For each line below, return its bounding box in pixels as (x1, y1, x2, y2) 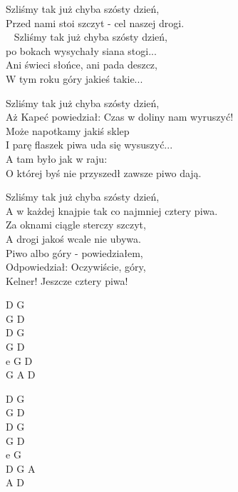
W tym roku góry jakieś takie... (6, 71, 143, 86)
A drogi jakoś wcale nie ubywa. (6, 231, 141, 246)
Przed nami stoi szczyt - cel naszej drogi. (6, 15, 185, 30)
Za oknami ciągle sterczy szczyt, (6, 217, 146, 232)
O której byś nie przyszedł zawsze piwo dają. (6, 165, 202, 180)
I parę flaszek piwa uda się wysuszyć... (6, 137, 173, 152)
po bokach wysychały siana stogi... (6, 43, 157, 58)
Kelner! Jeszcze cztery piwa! (6, 273, 128, 288)
